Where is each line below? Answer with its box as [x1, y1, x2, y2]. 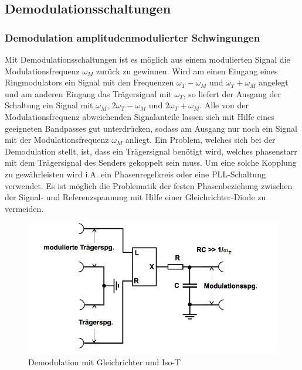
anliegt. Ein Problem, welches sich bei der [125, 133, 276, 146]
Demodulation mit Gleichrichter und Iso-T [28, 356, 181, 368]
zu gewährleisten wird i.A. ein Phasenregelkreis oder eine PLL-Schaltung [5, 167, 266, 180]
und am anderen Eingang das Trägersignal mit [5, 87, 172, 100]
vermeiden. [5, 202, 44, 214]
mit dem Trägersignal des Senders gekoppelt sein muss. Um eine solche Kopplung [5, 156, 297, 169]
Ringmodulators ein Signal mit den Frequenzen [5, 76, 174, 88]
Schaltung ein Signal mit [5, 99, 93, 111]
